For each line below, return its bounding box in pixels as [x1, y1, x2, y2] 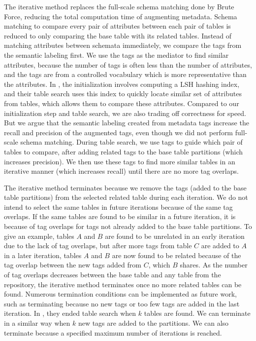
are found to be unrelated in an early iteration [105, 230, 245, 241]
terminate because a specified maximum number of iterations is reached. [4, 327, 222, 338]
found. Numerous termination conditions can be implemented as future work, [4, 289, 237, 299]
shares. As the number [180, 260, 248, 270]
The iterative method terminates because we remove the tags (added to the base [4, 182, 247, 192]
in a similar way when [4, 318, 70, 328]
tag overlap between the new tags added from [4, 260, 141, 270]
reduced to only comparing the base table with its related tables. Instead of [4, 30, 232, 40]
